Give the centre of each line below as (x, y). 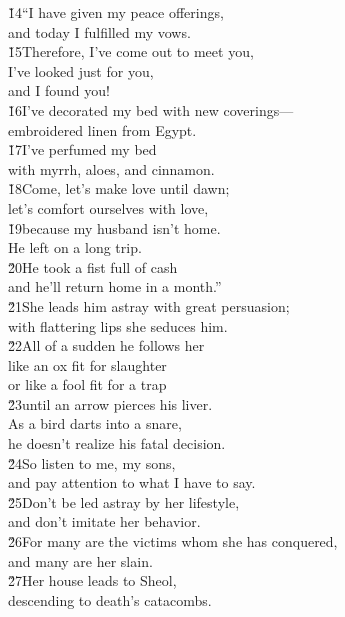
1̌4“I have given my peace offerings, (116, 12)
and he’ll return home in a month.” (115, 286)
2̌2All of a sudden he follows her (106, 345)
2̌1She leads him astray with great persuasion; (149, 305)
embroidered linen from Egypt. (102, 129)
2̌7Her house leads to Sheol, (92, 580)
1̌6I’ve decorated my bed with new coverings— (151, 109)
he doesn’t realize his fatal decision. (117, 443)
